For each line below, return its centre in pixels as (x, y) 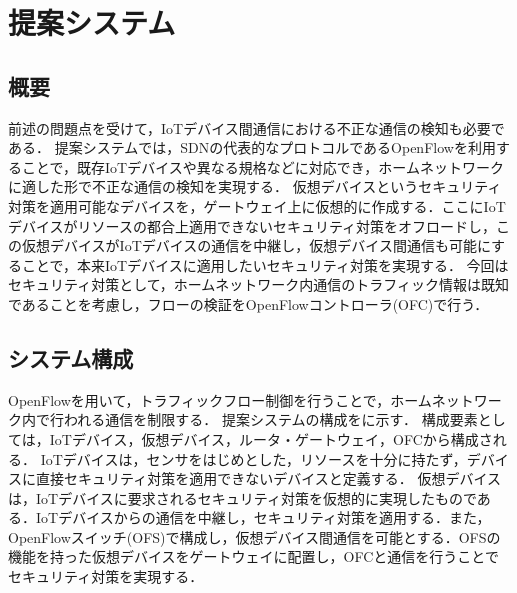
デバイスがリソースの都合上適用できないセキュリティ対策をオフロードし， (252, 225)
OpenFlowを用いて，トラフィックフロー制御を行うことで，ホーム (220, 399)
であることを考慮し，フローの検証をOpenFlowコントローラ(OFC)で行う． (248, 303)
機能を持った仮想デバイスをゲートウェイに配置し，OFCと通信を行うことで (253, 556)
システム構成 (71, 357)
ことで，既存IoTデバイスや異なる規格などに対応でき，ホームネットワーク (262, 166)
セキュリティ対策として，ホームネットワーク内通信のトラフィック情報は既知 (259, 284)
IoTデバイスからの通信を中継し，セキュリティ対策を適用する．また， (263, 517)
